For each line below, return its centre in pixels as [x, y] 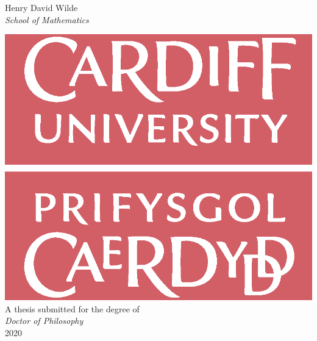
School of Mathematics [47, 19]
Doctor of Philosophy [44, 321]
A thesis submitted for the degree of [72, 308]
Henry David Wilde [41, 7]
